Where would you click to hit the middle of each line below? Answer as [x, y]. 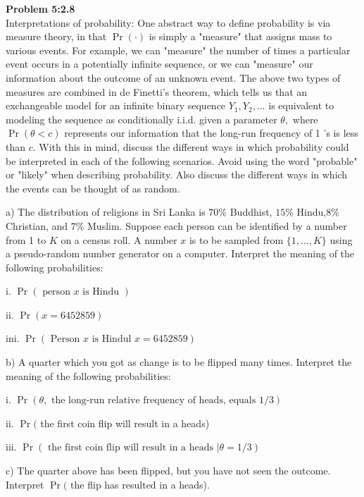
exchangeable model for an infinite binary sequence [116, 105]
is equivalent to [301, 105]
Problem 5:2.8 [40, 8]
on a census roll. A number [119, 239]
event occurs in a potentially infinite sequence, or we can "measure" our [159, 64]
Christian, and [37, 225]
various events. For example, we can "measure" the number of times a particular [178, 50]
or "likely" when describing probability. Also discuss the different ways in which [177, 174]
